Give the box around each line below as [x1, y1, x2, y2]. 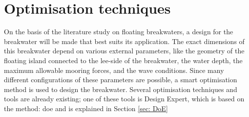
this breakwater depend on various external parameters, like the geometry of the [4, 46, 245, 56]
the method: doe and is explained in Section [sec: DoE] [4, 103, 168, 113]
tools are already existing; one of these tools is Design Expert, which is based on [4, 94, 245, 104]
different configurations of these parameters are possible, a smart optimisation [4, 74, 237, 85]
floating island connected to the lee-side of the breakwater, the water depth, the [4, 55, 243, 65]
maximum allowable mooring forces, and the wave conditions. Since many [4, 65, 224, 75]
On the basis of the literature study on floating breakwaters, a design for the [4, 26, 233, 37]
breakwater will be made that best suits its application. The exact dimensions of [4, 36, 245, 46]
